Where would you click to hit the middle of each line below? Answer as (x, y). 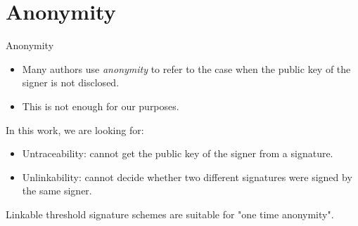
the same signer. (57, 191)
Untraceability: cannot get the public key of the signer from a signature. (178, 153)
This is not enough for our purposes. (101, 106)
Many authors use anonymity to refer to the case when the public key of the (186, 68)
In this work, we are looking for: (75, 129)
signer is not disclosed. (71, 82)
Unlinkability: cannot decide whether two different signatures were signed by (187, 177)
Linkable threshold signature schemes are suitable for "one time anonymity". (170, 214)
